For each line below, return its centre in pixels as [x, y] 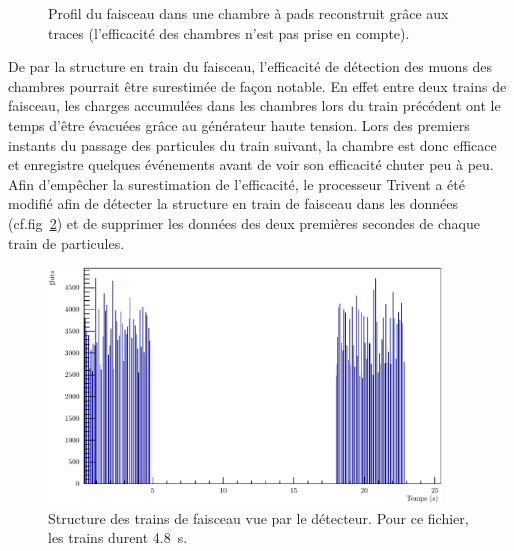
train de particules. [66, 242]
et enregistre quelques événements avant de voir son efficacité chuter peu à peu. [251, 164]
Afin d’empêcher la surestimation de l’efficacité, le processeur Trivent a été [237, 183]
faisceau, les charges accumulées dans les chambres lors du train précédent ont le [254, 105]
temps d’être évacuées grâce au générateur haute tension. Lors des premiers [239, 124]
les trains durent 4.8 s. [118, 537]
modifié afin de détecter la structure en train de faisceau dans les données [233, 203]
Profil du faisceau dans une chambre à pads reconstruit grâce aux [248, 13]
